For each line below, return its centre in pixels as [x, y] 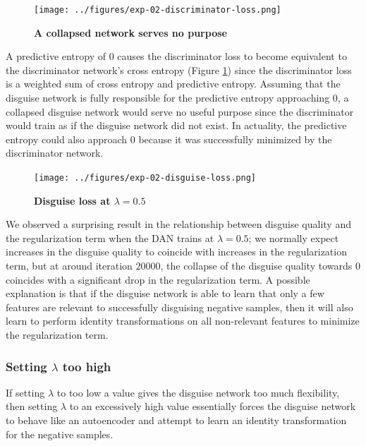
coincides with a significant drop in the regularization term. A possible [158, 279]
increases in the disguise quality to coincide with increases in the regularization [176, 252]
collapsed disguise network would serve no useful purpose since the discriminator [180, 111]
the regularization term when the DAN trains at [110, 237]
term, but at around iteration [69, 266]
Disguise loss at [72, 200]
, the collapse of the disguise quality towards [256, 266]
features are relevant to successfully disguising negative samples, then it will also [179, 307]
